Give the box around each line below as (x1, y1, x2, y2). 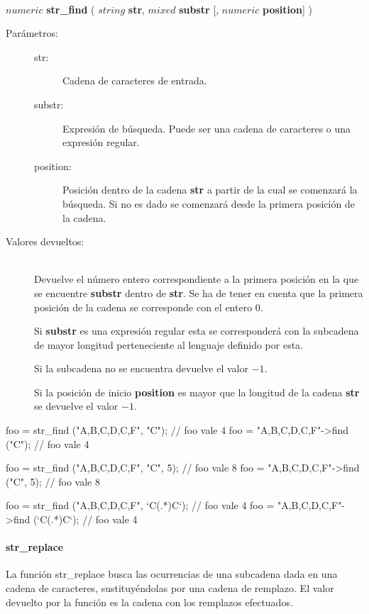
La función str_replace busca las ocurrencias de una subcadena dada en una (6, 566, 338, 581)
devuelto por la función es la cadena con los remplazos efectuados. (6, 594, 293, 609)
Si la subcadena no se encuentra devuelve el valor (34, 361, 248, 376)
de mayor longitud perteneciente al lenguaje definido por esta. (34, 337, 303, 352)
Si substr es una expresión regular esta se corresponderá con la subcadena (34, 323, 359, 338)
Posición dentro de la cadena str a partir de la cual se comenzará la (62, 182, 358, 197)
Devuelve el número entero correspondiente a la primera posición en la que (34, 272, 359, 286)
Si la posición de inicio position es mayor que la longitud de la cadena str (34, 384, 360, 399)
